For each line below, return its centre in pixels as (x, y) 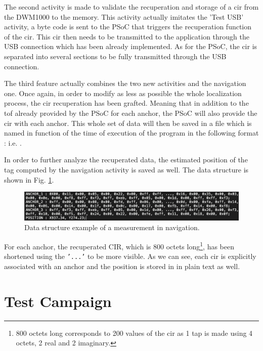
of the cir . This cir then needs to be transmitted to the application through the (127, 36)
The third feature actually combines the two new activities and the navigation (125, 83)
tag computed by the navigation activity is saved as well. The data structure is (126, 169)
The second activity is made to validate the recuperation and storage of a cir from (131, 7)
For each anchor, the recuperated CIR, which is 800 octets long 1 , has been (119, 246)
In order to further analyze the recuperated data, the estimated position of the (126, 160)
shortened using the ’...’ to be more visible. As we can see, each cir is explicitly (130, 256)
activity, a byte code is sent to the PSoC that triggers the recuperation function (128, 27)
